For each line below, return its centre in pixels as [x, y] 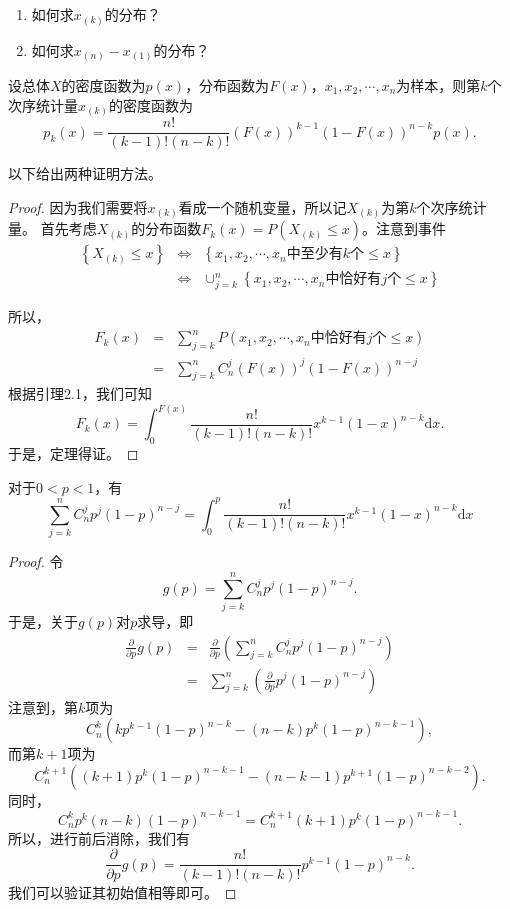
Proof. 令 [36, 561]
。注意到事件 [404, 228]
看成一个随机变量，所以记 [262, 206]
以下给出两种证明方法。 [85, 173]
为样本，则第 [438, 85]
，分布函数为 [227, 85]
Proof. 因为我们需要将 [78, 206]
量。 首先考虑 [52, 228]
